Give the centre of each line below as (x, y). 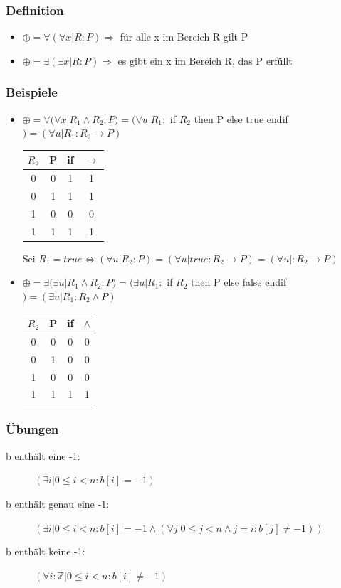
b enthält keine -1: (46, 551)
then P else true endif (241, 118)
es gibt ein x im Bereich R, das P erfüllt (205, 60)
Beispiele (32, 92)
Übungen (32, 429)
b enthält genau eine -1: (58, 503)
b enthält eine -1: (43, 455)
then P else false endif (239, 282)
